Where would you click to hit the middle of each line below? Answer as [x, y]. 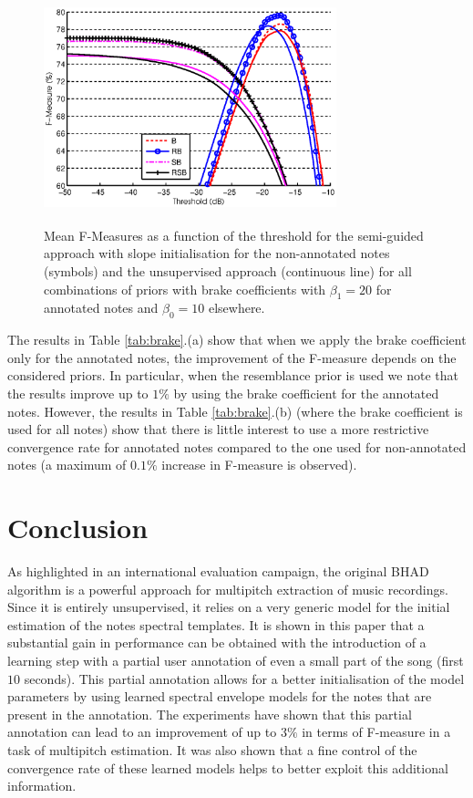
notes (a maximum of [67, 465]
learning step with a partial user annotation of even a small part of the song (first [236, 661]
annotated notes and [101, 308]
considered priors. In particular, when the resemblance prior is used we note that [233, 375]
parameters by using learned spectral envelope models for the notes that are [220, 696]
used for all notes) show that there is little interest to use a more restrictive [218, 429]
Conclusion [78, 528]
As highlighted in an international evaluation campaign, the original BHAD [218, 571]
